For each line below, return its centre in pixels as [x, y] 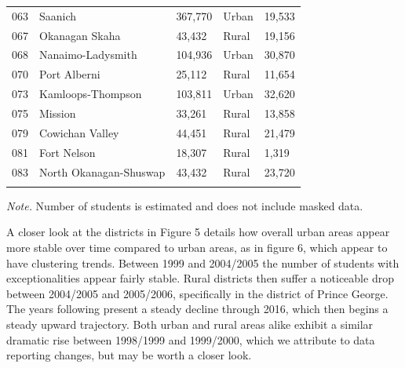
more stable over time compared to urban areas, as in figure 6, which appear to [197, 248]
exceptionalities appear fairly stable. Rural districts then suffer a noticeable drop [200, 278]
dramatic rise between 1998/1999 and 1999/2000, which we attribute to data [191, 339]
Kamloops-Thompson [91, 94]
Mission [58, 113]
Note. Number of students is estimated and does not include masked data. [185, 205]
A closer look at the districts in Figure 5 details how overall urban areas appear [198, 232]
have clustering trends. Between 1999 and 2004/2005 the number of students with [203, 262]
